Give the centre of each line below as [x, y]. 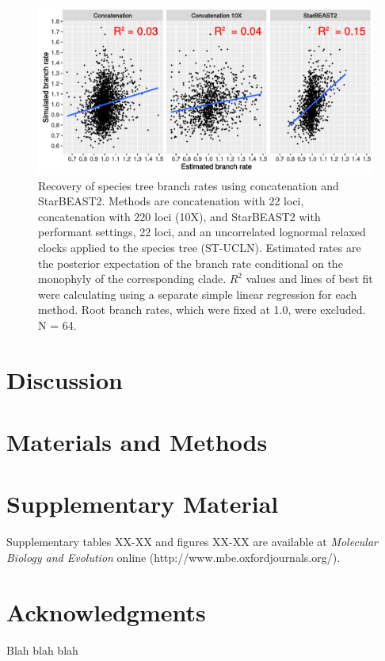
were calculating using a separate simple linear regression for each [198, 294]
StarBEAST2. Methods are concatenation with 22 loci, [171, 201]
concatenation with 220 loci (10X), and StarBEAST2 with [179, 216]
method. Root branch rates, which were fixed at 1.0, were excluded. [202, 309]
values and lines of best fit [309, 279]
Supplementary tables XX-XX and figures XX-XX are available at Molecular [192, 542]
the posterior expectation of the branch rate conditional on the [191, 263]
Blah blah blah [42, 650]
